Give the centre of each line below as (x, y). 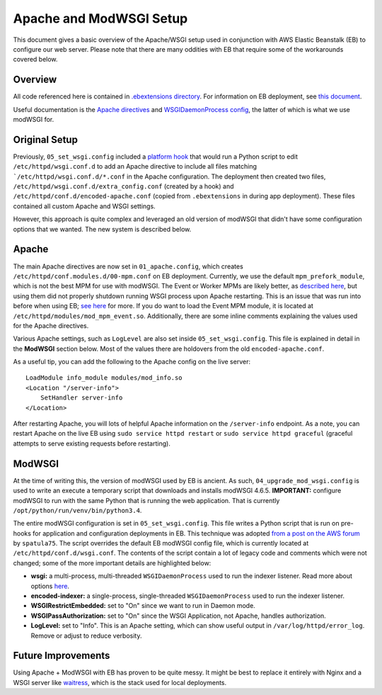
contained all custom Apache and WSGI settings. (84, 206)
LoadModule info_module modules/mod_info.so (104, 378)
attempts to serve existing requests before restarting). (92, 443)
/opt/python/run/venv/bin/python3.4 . (77, 510)
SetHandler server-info (81, 398)
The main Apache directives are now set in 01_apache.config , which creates (128, 266)
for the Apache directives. (51, 325)
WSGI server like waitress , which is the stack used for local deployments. (120, 682)
